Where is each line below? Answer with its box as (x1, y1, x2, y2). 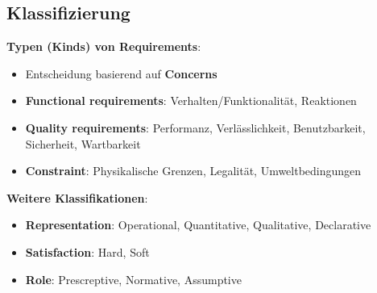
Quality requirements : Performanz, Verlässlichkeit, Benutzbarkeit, (25, 119, 366, 136)
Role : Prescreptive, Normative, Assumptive (25, 270, 242, 287)
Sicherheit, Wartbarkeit (25, 135, 141, 152)
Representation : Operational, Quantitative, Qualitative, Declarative (25, 216, 371, 233)
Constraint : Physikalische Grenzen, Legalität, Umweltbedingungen (25, 162, 362, 179)
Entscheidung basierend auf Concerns (25, 65, 217, 82)
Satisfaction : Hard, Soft (25, 243, 150, 260)
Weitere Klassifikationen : (6, 189, 148, 206)
